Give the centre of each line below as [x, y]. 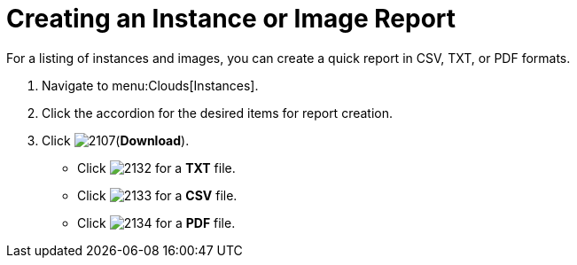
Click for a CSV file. [157, 195]
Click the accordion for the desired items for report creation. [217, 113]
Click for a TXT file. [156, 168]
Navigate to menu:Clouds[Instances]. [150, 85]
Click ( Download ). [116, 140]
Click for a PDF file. [156, 222]
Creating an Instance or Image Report [231, 19]
